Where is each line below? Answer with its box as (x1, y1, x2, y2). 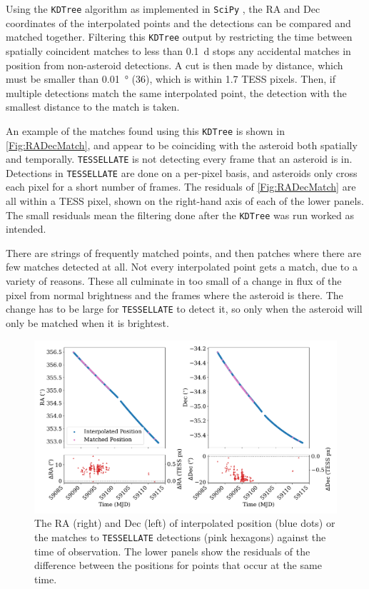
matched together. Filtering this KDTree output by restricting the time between (6, 29, 353, 44)
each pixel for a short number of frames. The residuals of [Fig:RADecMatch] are (6, 179, 356, 194)
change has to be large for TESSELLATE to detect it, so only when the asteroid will (6, 301, 363, 316)
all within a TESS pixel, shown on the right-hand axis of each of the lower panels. (6, 193, 364, 208)
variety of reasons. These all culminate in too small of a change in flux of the (6, 273, 342, 288)
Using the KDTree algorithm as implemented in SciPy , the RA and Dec (6, 1, 320, 16)
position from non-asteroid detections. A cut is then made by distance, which (6, 57, 343, 72)
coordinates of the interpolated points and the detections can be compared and (6, 15, 351, 30)
